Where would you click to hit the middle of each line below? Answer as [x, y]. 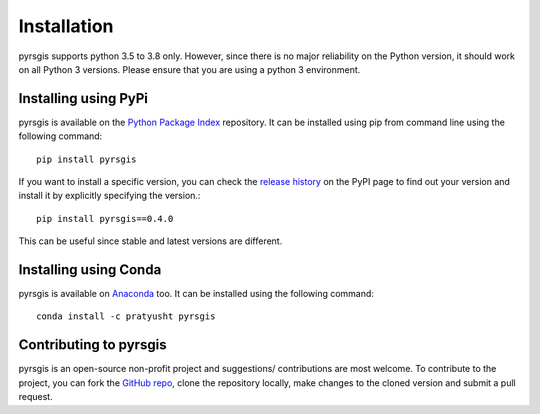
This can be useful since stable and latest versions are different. [150, 241]
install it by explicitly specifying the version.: [109, 196]
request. [36, 397]
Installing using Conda [90, 269]
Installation [66, 26]
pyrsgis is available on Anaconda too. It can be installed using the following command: [196, 294]
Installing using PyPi [83, 98]
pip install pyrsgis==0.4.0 [105, 218]
